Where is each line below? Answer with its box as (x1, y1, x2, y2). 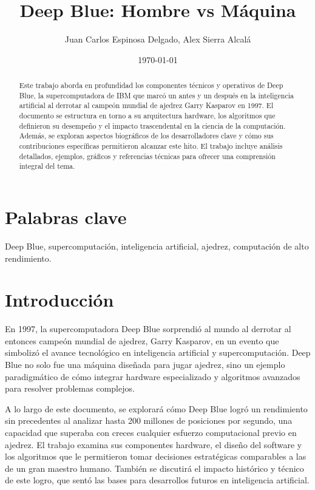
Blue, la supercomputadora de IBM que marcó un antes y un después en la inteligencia (19, 90, 294, 100)
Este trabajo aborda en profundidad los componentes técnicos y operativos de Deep (19, 80, 283, 90)
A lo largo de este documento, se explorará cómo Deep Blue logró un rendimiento (5, 402, 308, 415)
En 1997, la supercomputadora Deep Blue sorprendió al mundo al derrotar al (5, 322, 291, 335)
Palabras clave (5, 205, 127, 230)
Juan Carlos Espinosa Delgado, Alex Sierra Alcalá (64, 33, 251, 46)
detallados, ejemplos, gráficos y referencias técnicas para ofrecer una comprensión (19, 151, 276, 161)
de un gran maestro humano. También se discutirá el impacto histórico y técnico (5, 461, 304, 474)
